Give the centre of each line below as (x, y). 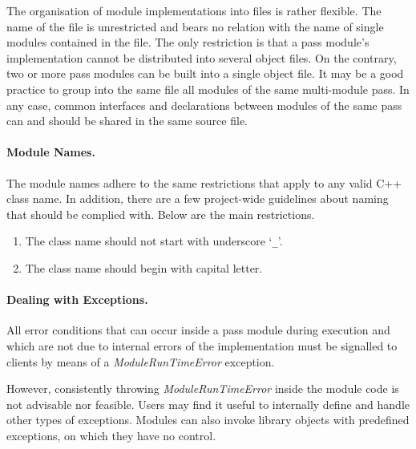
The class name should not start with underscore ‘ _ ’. (154, 241)
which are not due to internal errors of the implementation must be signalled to (202, 345)
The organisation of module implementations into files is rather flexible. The (194, 10)
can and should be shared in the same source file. (127, 121)
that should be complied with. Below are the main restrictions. (161, 214)
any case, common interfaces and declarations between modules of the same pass (204, 105)
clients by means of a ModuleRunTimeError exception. (141, 361)
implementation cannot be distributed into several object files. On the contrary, (202, 57)
